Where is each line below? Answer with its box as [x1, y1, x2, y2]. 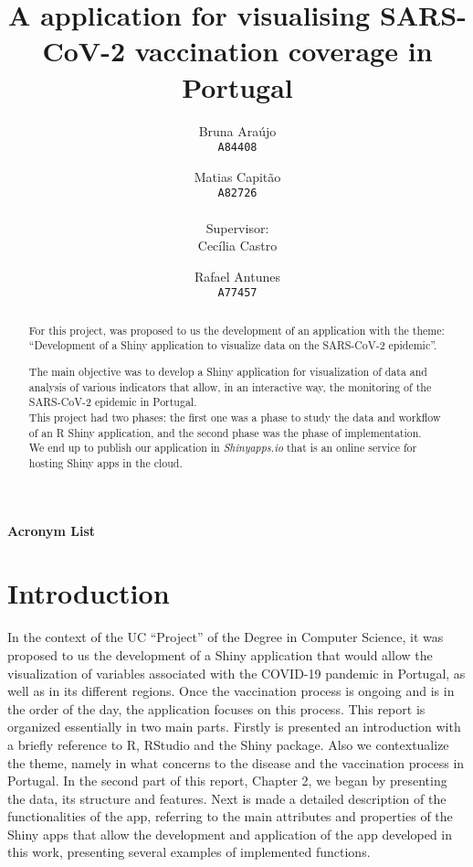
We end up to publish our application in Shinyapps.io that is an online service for [28, 440, 417, 455]
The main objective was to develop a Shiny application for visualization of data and [28, 364, 427, 380]
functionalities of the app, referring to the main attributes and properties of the [7, 807, 453, 826]
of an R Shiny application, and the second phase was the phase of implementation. [28, 424, 422, 440]
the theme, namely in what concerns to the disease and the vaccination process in [7, 753, 465, 772]
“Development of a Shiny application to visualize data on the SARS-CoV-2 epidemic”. [28, 337, 437, 353]
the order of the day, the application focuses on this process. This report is [7, 699, 426, 718]
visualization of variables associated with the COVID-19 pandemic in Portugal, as [7, 663, 466, 682]
